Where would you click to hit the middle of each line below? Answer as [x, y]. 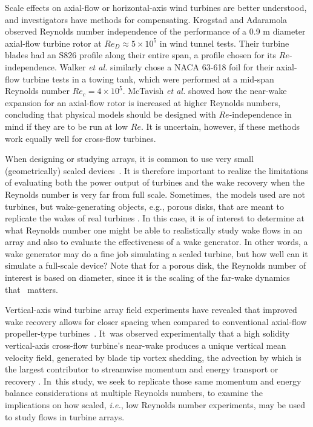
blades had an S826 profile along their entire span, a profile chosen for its [141, 55]
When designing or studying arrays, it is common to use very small [129, 159]
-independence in [260, 114]
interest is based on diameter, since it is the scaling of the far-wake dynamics [147, 277]
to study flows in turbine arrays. [65, 416]
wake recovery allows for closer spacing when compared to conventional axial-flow [156, 321]
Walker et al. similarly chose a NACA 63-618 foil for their [167, 66]
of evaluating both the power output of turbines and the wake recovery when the [155, 182]
